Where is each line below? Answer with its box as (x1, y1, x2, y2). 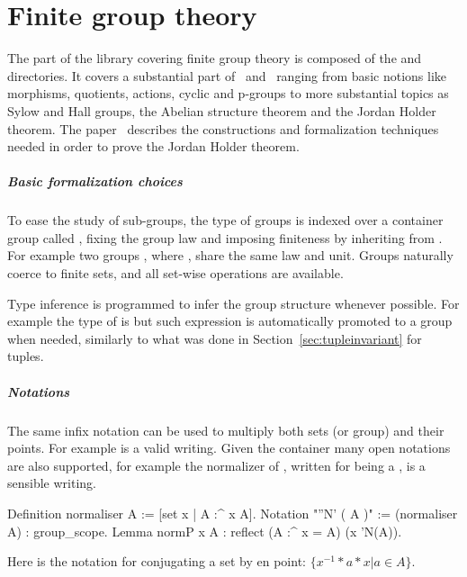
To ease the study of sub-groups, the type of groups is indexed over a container (7, 211, 444, 230)
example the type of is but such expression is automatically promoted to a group (7, 311, 453, 330)
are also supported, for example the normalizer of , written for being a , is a (7, 455, 426, 474)
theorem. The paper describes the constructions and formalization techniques (7, 119, 439, 138)
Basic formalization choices (7, 172, 183, 191)
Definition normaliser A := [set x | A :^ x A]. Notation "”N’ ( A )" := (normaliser (7, 503, 458, 522)
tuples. (7, 347, 44, 365)
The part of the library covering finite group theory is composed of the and (7, 49, 422, 68)
